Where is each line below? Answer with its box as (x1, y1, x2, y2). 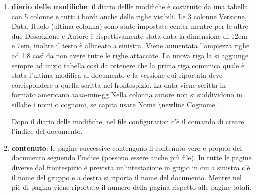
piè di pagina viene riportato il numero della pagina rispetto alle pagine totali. (11, 182, 252, 192)
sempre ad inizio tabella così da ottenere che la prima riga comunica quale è (11, 60, 245, 70)
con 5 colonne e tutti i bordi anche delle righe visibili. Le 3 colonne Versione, (11, 11, 247, 21)
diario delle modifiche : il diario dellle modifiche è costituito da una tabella (11, 1, 248, 11)
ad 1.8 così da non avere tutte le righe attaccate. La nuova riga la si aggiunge (11, 50, 249, 60)
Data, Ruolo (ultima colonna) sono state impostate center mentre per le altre (11, 21, 248, 31)
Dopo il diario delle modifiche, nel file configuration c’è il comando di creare (11, 116, 244, 126)
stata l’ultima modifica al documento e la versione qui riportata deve (11, 70, 223, 80)
